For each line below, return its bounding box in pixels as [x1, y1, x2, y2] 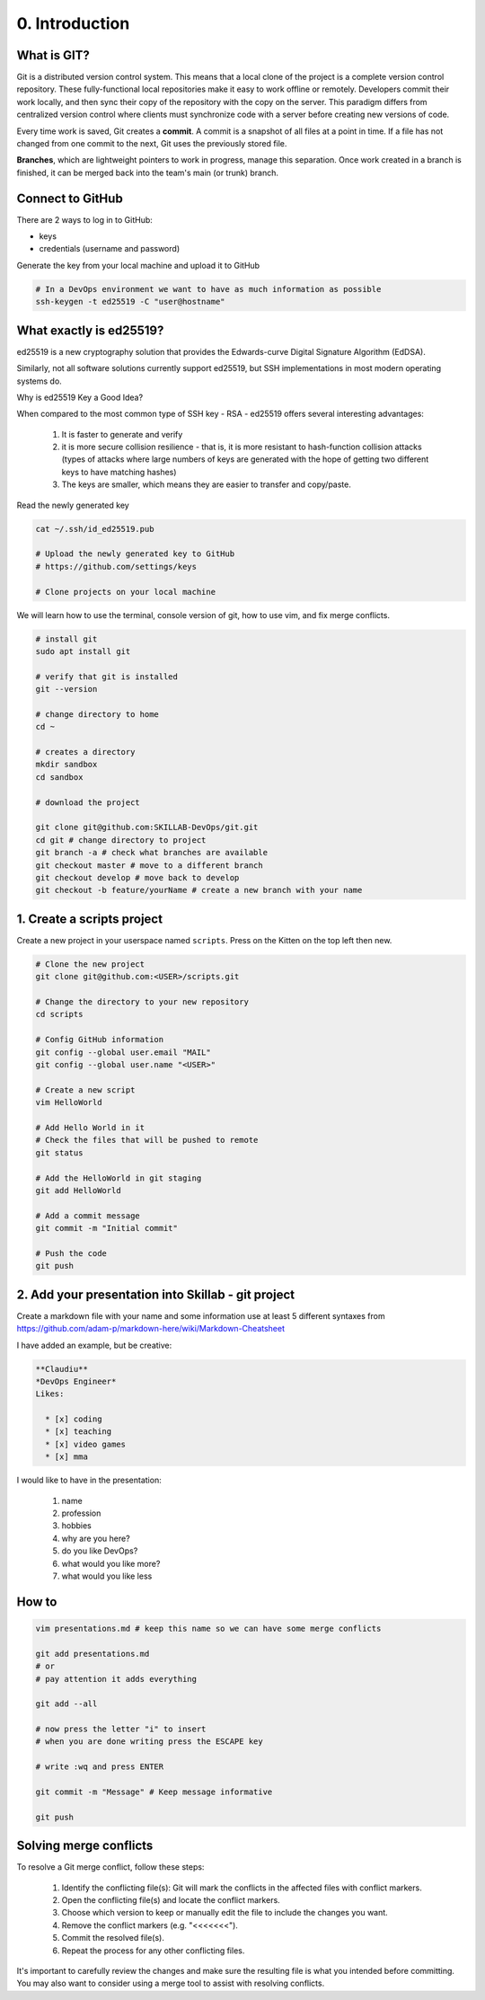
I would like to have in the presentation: [16, 1474, 162, 1486]
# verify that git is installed [35, 671, 179, 682]
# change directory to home [35, 709, 159, 719]
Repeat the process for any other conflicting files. [61, 1945, 245, 1956]
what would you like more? [61, 1558, 161, 1569]
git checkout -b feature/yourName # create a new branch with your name [35, 885, 363, 896]
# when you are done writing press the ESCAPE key [35, 1737, 264, 1747]
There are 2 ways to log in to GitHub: [16, 214, 153, 225]
